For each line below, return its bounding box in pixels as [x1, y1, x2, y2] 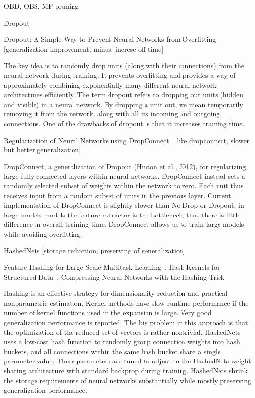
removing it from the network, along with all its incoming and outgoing [4, 109, 220, 119]
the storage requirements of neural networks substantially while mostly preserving [4, 375, 251, 385]
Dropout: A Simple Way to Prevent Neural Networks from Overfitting [4, 34, 216, 44]
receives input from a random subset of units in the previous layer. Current [4, 190, 231, 200]
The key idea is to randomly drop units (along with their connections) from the [4, 60, 244, 71]
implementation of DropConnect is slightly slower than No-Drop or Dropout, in [4, 200, 244, 210]
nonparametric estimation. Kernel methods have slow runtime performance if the [4, 297, 249, 308]
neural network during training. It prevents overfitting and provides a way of [4, 70, 236, 80]
